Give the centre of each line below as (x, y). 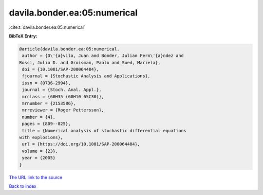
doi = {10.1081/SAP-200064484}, (61, 70)
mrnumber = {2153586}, (49, 104)
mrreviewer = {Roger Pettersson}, (63, 110)
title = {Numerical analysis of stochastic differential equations (104, 131)
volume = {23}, (40, 151)
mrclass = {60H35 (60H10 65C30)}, (63, 97)
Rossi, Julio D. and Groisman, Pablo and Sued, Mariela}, (90, 62)
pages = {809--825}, (47, 124)
